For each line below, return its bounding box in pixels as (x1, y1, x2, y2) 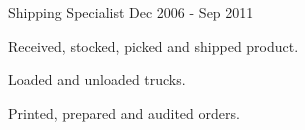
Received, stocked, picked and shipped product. (8, 35, 299, 56)
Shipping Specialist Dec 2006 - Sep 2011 (8, 2, 254, 22)
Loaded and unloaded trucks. (8, 69, 186, 90)
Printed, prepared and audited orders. (8, 102, 240, 123)
